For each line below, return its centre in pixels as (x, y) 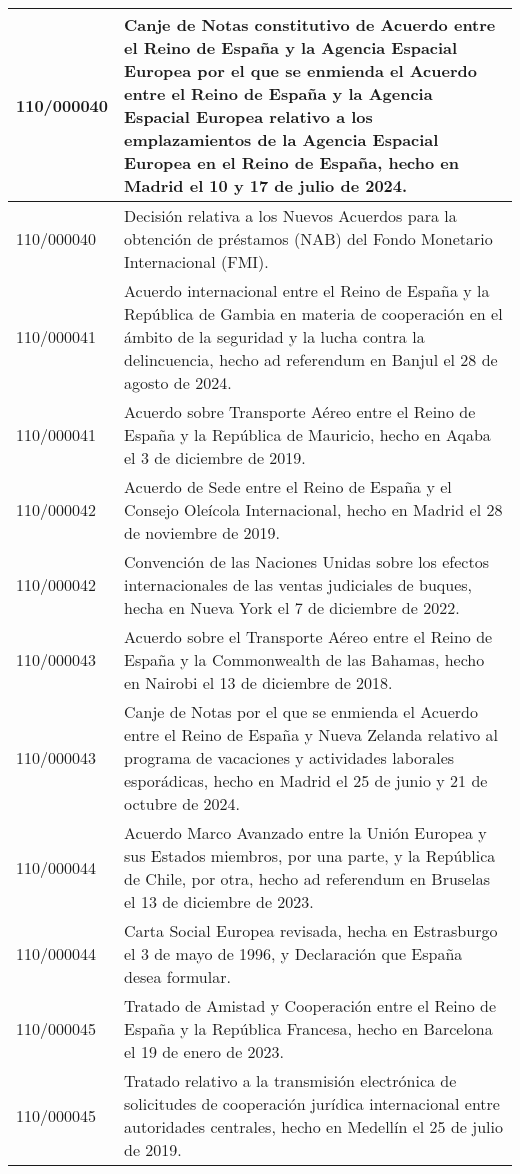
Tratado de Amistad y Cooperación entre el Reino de (310, 1005)
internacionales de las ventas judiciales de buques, (298, 584)
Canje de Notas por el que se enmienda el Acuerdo (301, 711)
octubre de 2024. (182, 803)
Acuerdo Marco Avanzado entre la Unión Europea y (305, 832)
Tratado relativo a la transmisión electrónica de (290, 1080)
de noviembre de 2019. (202, 532)
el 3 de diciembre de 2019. (215, 457)
